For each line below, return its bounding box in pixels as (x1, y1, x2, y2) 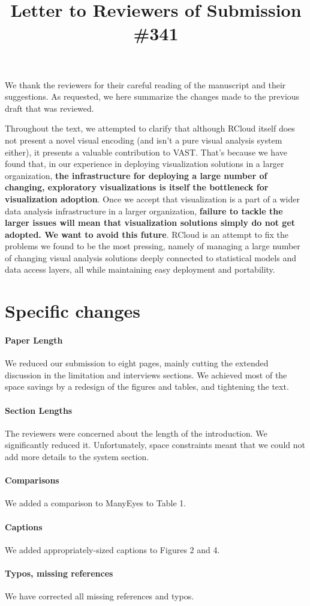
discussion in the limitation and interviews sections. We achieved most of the (5, 368, 287, 381)
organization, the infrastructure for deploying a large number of (5, 169, 267, 181)
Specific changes (5, 298, 141, 323)
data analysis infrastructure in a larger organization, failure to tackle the (5, 204, 283, 217)
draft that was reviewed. (5, 102, 94, 114)
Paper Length (5, 334, 63, 347)
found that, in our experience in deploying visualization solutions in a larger (5, 157, 284, 170)
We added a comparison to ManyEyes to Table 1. (5, 497, 186, 509)
